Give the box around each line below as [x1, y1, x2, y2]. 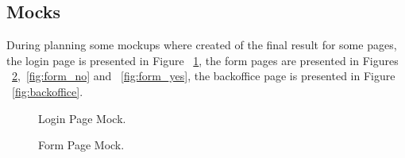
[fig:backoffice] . [12, 83, 83, 99]
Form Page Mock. [38, 137, 125, 153]
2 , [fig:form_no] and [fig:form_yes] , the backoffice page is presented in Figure [12, 67, 395, 84]
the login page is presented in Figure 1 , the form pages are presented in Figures [6, 52, 399, 68]
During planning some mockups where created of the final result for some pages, [6, 37, 397, 53]
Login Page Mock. [38, 110, 126, 126]
